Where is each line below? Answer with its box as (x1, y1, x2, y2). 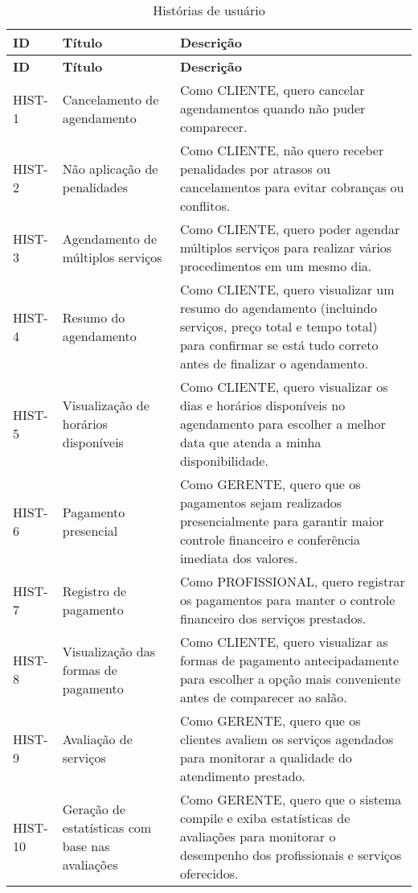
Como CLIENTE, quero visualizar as (179, 632, 388, 651)
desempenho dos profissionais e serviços (179, 846, 402, 864)
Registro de (62, 581, 127, 600)
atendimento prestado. (179, 767, 306, 785)
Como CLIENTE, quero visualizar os (179, 377, 388, 396)
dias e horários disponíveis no (179, 396, 346, 414)
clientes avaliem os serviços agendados (179, 730, 394, 748)
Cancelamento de (62, 89, 159, 109)
